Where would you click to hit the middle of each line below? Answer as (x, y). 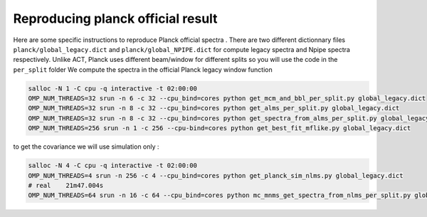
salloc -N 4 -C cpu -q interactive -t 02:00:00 (112, 166)
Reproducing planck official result (115, 18)
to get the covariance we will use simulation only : (86, 147)
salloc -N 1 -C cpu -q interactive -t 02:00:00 (112, 88)
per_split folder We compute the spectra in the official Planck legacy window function (143, 69)
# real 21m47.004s (66, 186)
